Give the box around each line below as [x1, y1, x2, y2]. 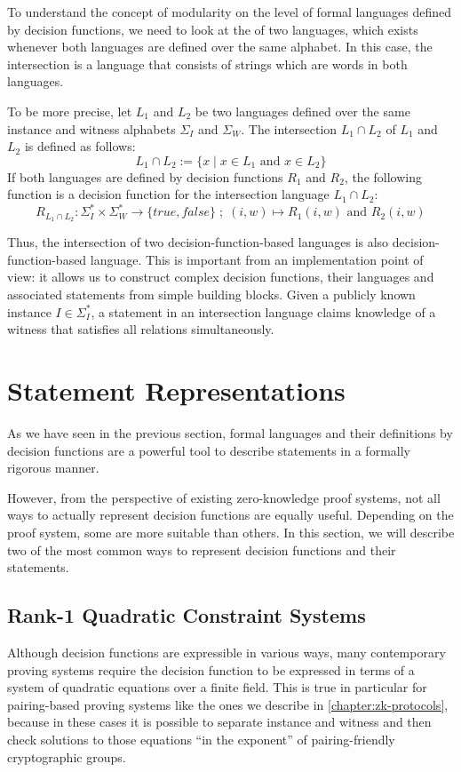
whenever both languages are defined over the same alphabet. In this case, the [7, 37, 433, 56]
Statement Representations [7, 372, 346, 409]
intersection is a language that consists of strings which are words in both [7, 54, 408, 73]
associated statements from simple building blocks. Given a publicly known [7, 285, 416, 304]
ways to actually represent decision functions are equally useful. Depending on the [7, 505, 454, 524]
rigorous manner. [7, 458, 99, 477]
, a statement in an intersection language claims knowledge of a [91, 302, 436, 321]
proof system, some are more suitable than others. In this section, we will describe [7, 522, 455, 541]
